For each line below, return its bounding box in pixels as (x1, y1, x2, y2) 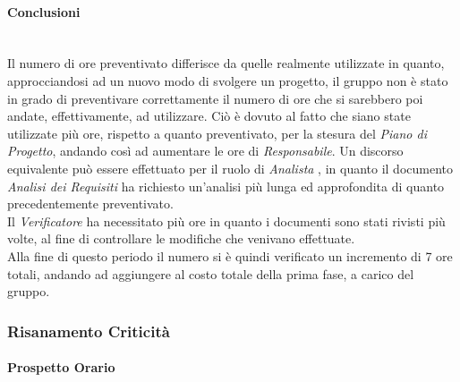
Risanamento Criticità (7, 319, 170, 342)
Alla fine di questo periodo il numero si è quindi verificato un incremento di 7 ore (7, 246, 453, 265)
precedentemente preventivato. (7, 194, 174, 213)
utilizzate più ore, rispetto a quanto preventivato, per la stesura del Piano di (7, 123, 427, 142)
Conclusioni (7, 2, 81, 21)
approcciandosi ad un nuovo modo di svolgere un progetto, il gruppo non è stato (7, 71, 448, 89)
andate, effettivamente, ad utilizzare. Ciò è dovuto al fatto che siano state (7, 106, 411, 125)
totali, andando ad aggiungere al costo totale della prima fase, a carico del (7, 264, 414, 283)
